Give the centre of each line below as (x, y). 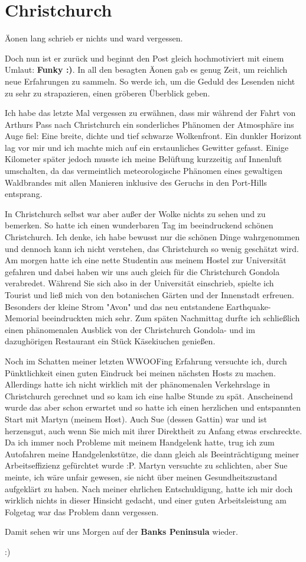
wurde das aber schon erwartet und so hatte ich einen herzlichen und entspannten (153, 407)
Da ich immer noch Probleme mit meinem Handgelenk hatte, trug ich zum (140, 442)
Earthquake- (249, 306)
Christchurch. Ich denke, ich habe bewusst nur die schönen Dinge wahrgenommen (152, 237)
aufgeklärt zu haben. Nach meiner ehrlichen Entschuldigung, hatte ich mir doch (149, 488)
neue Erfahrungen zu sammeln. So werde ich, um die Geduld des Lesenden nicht (150, 81)
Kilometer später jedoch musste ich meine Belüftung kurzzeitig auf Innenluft (144, 159)
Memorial (22, 318)
